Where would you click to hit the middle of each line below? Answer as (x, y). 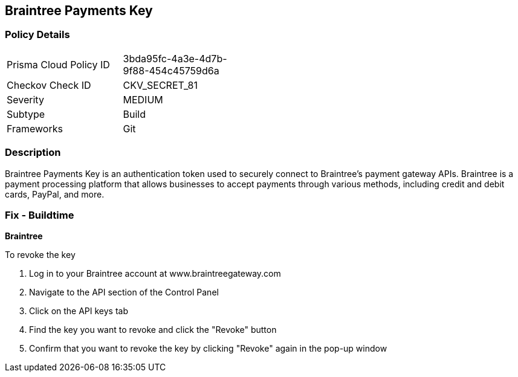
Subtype (26, 114)
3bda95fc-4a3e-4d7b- (175, 58)
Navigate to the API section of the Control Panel (124, 292)
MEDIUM (143, 99)
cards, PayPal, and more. (55, 194)
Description (33, 153)
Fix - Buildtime (40, 215)
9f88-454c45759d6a (171, 70)
